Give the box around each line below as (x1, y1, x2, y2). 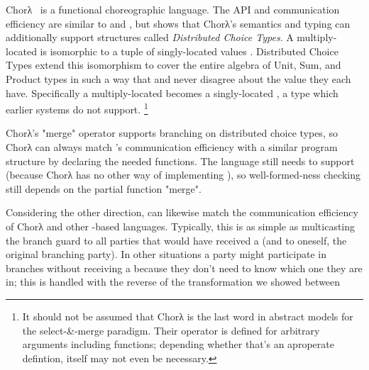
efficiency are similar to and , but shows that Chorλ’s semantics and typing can (6, 16, 351, 30)
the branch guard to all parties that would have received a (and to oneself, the (6, 232, 347, 247)
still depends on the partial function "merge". (6, 181, 202, 196)
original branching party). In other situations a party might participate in (6, 247, 326, 262)
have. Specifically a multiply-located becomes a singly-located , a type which (6, 85, 338, 100)
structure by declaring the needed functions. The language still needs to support (6, 153, 355, 168)
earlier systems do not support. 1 (6, 100, 148, 116)
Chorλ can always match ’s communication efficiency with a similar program (6, 140, 338, 154)
